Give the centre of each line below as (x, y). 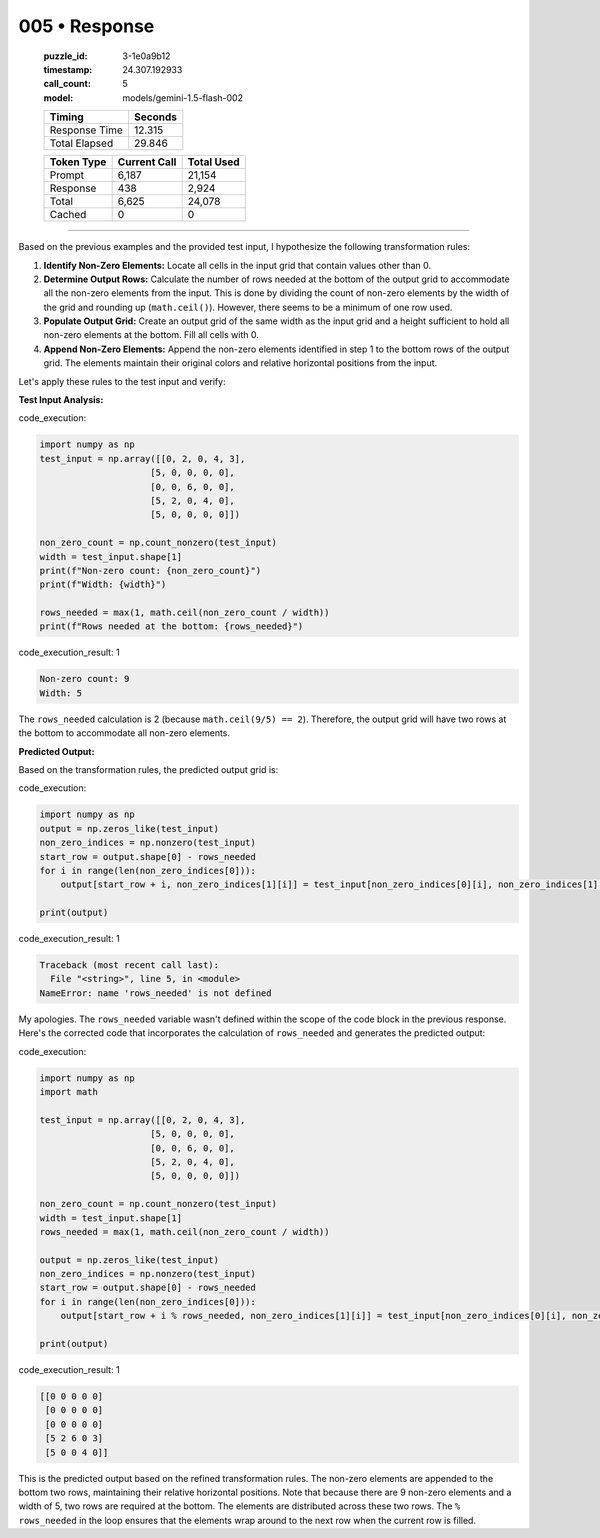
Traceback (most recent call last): (129, 965)
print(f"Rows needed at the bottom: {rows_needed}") (171, 626)
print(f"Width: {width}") (103, 584)
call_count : (67, 84)
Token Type (78, 162)
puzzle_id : (65, 56)
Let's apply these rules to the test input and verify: (122, 381)
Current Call (147, 162)
